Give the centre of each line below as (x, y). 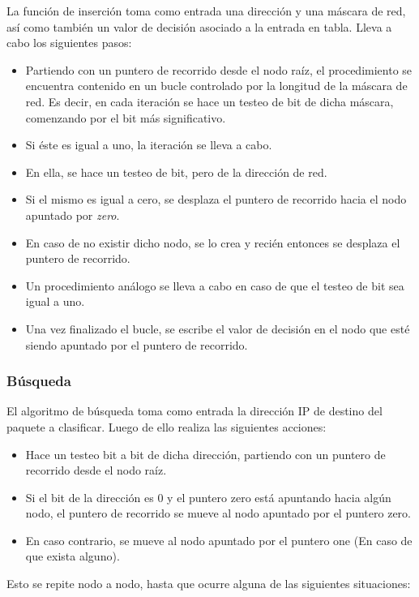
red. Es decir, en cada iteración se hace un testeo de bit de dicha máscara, (209, 101)
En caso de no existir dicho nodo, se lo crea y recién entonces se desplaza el (213, 242)
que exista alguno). (73, 556)
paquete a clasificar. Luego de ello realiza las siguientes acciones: (167, 426)
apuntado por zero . (73, 215)
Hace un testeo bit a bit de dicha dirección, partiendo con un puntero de (205, 454)
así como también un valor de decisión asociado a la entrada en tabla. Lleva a (199, 26)
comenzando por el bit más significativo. (126, 117)
